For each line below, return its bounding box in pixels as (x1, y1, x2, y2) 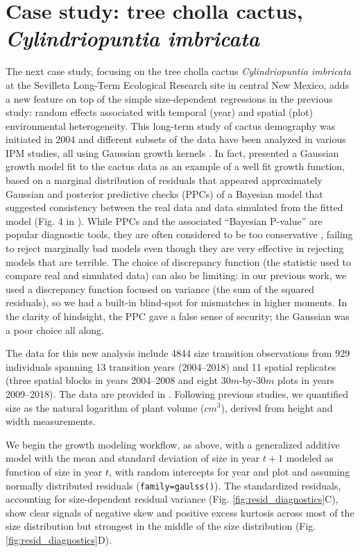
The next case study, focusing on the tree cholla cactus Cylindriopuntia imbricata (6, 64, 352, 78)
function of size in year (6, 464, 103, 478)
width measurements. (6, 414, 96, 428)
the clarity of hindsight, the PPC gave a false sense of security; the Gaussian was (6, 309, 350, 323)
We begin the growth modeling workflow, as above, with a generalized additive (6, 437, 340, 451)
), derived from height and (221, 400, 333, 415)
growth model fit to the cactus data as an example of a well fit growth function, (6, 159, 345, 174)
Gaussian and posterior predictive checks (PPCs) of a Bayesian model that (6, 186, 323, 201)
